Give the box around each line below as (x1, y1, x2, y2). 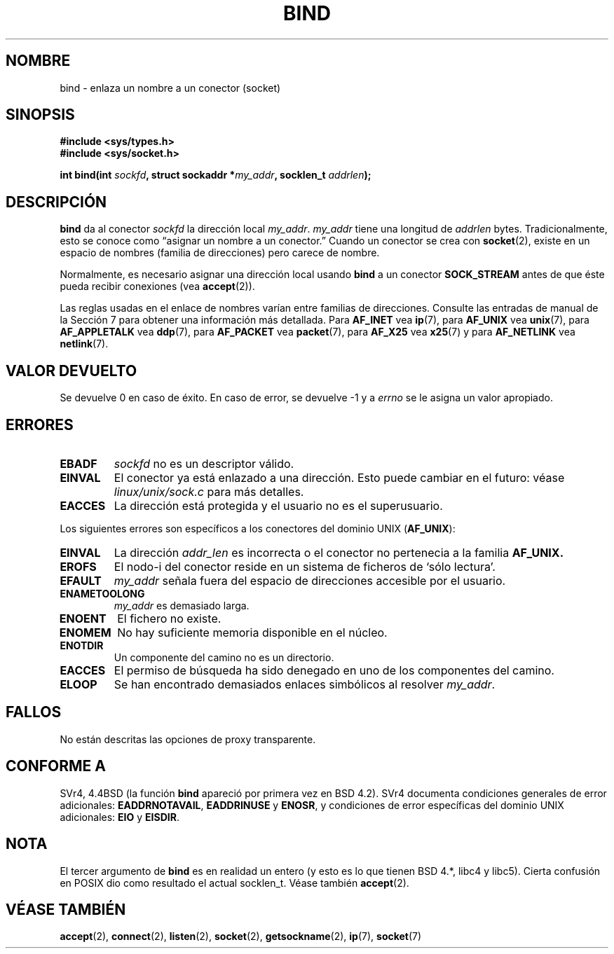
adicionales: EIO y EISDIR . (60, 810, 179, 823)
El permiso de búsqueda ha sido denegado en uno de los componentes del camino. (114, 663, 554, 677)
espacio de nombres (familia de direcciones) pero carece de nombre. (60, 247, 380, 259)
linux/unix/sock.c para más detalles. (114, 484, 304, 499)
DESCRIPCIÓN (6, 193, 107, 211)
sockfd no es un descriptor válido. (114, 456, 294, 471)
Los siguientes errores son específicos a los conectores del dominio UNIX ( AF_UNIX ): (60, 522, 456, 534)
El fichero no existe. (117, 611, 221, 625)
